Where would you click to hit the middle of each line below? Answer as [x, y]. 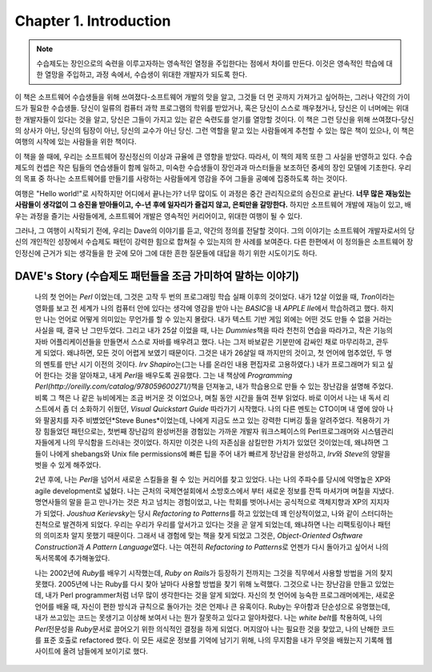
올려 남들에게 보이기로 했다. [105, 651]
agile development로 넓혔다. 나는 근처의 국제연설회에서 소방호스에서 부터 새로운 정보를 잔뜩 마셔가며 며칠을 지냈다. [214, 491]
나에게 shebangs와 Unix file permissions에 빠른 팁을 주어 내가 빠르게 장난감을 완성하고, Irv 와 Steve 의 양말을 [220, 453]
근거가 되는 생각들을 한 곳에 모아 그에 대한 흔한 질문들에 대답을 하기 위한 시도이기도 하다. [180, 253]
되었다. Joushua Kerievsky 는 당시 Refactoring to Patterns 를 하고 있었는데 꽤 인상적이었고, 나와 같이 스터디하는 [218, 513]
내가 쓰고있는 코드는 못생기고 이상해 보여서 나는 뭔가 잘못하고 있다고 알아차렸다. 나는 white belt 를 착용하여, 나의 [209, 618]
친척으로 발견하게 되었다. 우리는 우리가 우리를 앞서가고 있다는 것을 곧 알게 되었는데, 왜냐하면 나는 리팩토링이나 [205, 525]
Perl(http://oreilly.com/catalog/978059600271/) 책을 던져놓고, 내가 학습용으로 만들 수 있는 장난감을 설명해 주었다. [214, 386]
